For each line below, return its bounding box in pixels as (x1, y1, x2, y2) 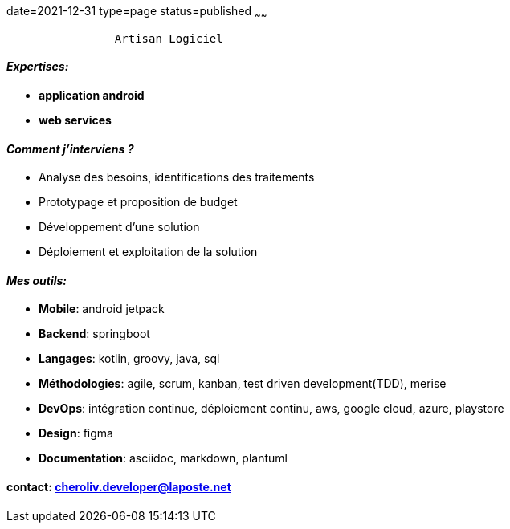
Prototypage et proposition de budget (39, 195, 238, 210)
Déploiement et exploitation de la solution (39, 245, 258, 259)
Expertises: (6, 59, 69, 74)
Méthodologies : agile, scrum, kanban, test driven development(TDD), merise (39, 376, 447, 391)
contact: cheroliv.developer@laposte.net (6, 480, 231, 494)
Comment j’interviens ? (6, 141, 134, 156)
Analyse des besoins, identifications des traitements (39, 170, 315, 185)
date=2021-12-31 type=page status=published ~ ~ (6, 4, 267, 21)
